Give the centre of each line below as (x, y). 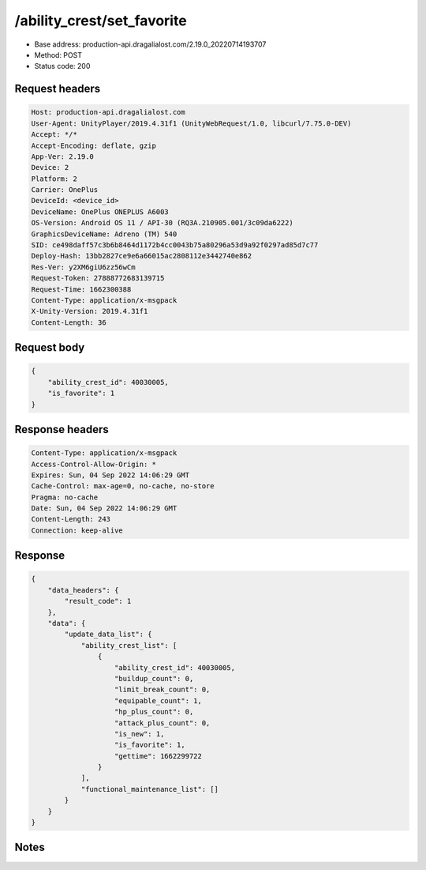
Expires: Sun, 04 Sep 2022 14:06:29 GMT (110, 475)
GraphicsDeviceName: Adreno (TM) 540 (104, 234)
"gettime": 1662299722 (159, 756)
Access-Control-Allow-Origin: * (94, 464)
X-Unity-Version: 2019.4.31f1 (90, 311)
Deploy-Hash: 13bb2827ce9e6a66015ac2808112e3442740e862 (142, 256)
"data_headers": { (83, 590)
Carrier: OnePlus (65, 190)
